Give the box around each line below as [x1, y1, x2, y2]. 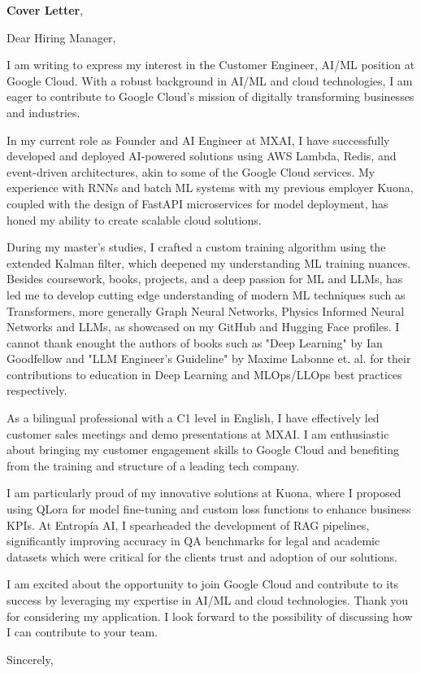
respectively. [7, 382, 67, 399]
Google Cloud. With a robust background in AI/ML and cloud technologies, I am [7, 72, 413, 89]
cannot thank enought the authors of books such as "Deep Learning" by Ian [7, 334, 383, 351]
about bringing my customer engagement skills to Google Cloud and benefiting [7, 441, 400, 458]
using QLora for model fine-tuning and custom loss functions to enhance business [7, 500, 411, 518]
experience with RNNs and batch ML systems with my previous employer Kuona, [7, 179, 414, 196]
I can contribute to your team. [7, 623, 158, 640]
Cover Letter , [7, 2, 84, 18]
